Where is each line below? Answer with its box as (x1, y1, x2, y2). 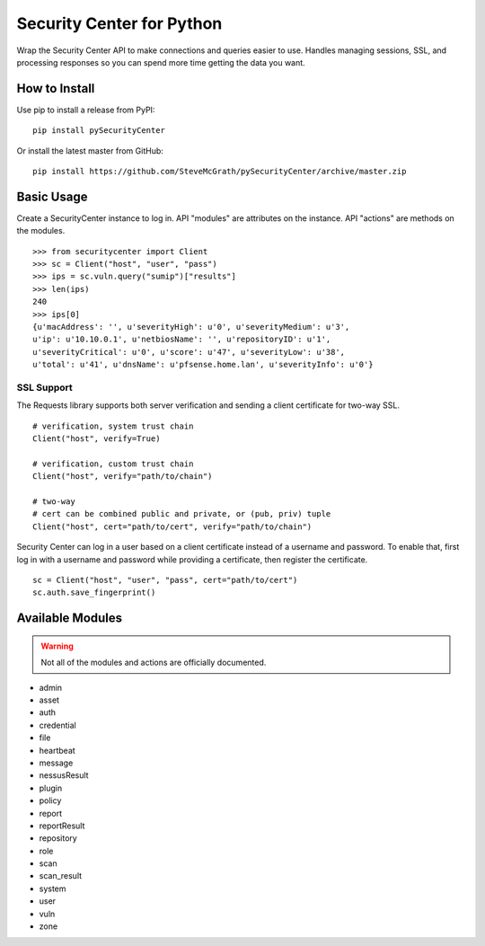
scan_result (39, 871, 83, 881)
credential (39, 720, 76, 730)
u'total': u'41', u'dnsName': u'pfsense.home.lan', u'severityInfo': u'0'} (32, 359, 374, 370)
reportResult (39, 820, 85, 831)
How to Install (16, 81, 95, 96)
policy (39, 795, 62, 806)
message (39, 757, 74, 768)
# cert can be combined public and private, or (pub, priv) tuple (32, 508, 331, 519)
